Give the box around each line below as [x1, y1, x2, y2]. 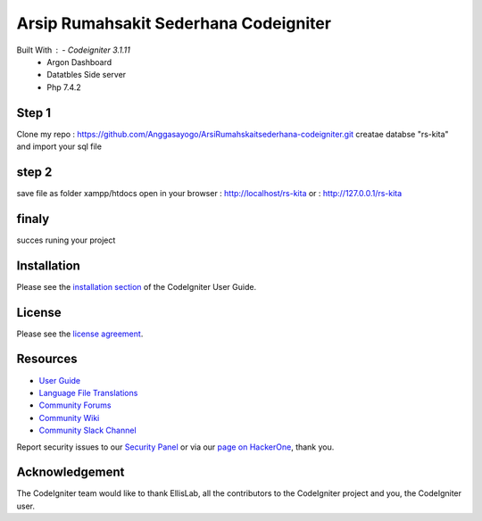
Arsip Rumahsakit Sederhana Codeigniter [16, 13, 332, 33]
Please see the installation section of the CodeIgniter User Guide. [16, 281, 257, 292]
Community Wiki [38, 412, 100, 423]
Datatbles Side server [46, 70, 127, 80]
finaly [16, 211, 50, 227]
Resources [16, 351, 78, 367]
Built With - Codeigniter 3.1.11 [16, 45, 131, 55]
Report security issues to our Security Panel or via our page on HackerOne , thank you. [16, 442, 335, 452]
